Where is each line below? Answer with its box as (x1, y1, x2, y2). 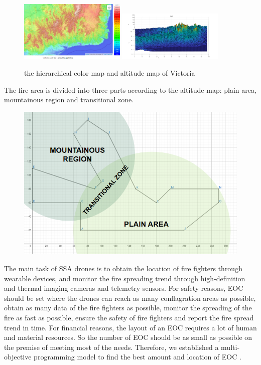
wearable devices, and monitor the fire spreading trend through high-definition (4, 273, 245, 283)
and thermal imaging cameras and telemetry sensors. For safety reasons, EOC (4, 283, 243, 293)
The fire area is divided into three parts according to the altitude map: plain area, (4, 84, 256, 95)
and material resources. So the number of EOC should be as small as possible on (4, 332, 252, 342)
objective (4, 351, 32, 362)
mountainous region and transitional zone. (4, 94, 134, 105)
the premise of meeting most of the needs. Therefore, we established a (4, 341, 219, 352)
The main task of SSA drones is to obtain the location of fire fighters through (4, 263, 242, 274)
